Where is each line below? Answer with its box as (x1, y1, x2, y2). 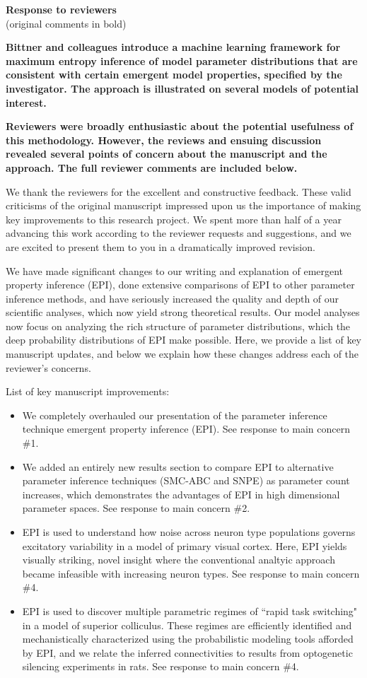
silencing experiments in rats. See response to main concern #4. (22, 659, 299, 674)
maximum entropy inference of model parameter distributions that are (6, 53, 358, 68)
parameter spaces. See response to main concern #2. (22, 501, 250, 515)
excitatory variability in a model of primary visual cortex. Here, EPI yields (22, 538, 347, 553)
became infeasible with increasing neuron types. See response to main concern (22, 566, 360, 580)
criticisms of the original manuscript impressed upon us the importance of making (6, 198, 361, 213)
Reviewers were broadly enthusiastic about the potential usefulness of (6, 119, 354, 134)
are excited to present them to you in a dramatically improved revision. (6, 239, 315, 254)
